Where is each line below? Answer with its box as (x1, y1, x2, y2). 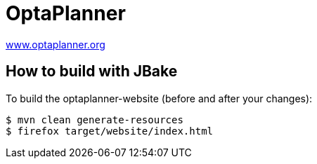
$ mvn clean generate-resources (6, 114, 183, 125)
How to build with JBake (6, 62, 178, 81)
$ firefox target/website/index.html (6, 125, 214, 137)
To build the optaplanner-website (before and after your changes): (6, 92, 313, 104)
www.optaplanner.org (6, 38, 105, 50)
